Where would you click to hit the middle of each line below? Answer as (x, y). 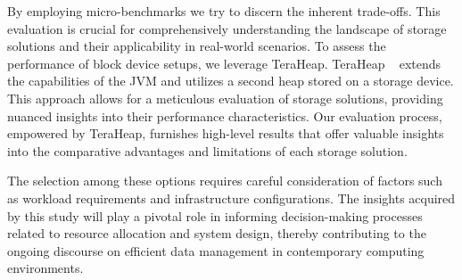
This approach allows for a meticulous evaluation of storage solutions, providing (225, 98)
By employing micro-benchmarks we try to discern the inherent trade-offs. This (224, 11)
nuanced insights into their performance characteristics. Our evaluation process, (225, 115)
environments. (45, 268)
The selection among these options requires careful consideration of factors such (225, 181)
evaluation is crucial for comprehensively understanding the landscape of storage (227, 28)
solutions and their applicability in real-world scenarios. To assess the (197, 46)
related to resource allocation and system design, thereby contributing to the (217, 233)
